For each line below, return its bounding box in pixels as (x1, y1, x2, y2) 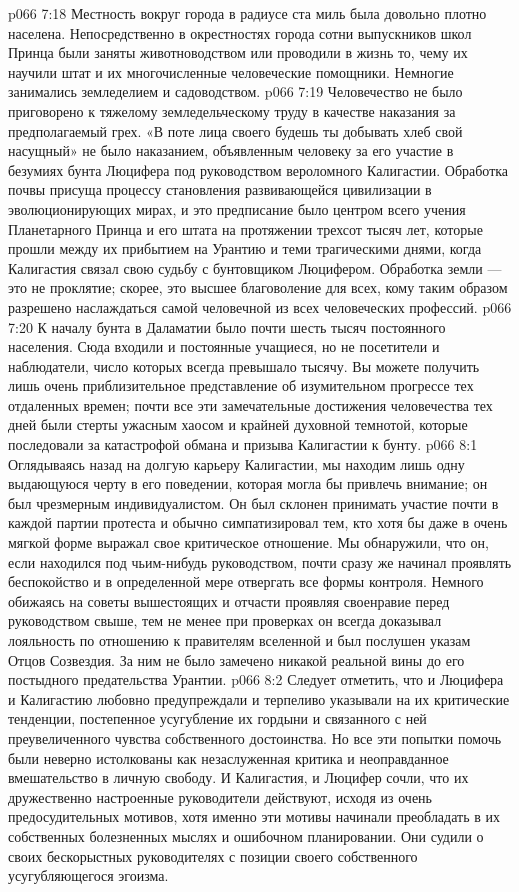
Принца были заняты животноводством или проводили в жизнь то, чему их (8, 42, 468, 63)
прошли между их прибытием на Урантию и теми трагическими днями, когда (8, 238, 482, 259)
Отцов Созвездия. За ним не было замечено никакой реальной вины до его (8, 649, 465, 670)
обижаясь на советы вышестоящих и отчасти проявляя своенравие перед (8, 590, 450, 611)
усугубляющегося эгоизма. (8, 865, 169, 886)
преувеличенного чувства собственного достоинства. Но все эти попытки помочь (8, 727, 502, 748)
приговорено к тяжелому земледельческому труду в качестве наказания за (8, 100, 456, 121)
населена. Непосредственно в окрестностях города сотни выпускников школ (8, 22, 472, 43)
